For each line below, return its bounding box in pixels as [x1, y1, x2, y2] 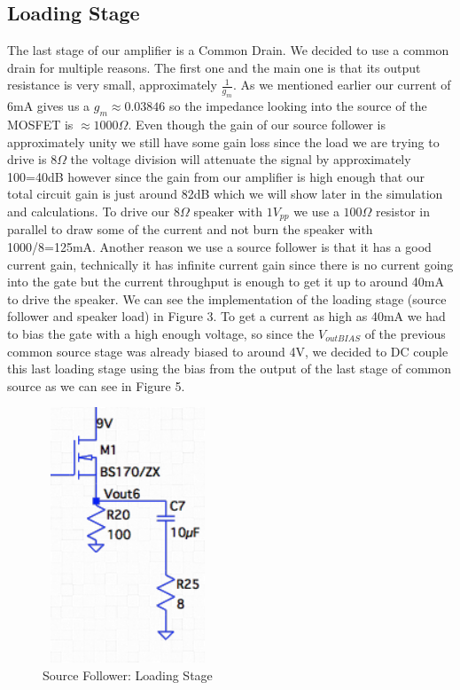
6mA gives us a [7, 97, 90, 115]
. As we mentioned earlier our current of [232, 75, 451, 94]
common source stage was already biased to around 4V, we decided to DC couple [7, 341, 448, 360]
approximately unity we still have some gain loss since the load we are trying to [7, 132, 440, 151]
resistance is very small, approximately [7, 75, 217, 94]
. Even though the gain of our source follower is [128, 114, 386, 133]
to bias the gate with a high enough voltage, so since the [7, 324, 315, 342]
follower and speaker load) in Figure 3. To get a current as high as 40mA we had [7, 307, 446, 325]
